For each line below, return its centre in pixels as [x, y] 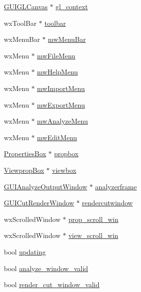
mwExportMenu [61, 104]
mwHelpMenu [58, 72]
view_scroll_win [93, 235]
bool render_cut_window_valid [52, 284]
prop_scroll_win [93, 219]
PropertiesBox [25, 154]
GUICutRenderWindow [39, 203]
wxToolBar [20, 23]
